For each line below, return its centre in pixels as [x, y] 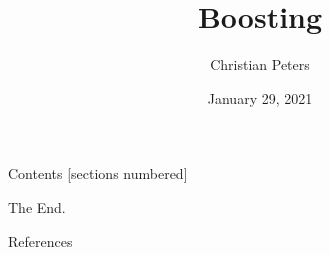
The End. [37, 206]
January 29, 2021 [260, 97]
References [40, 240]
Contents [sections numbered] [98, 173]
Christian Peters [260, 64]
